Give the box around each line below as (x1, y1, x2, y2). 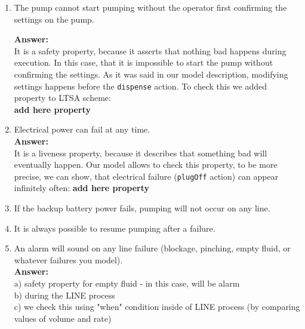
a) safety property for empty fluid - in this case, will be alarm (14, 277, 240, 289)
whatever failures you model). (14, 253, 123, 266)
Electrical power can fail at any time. (14, 123, 150, 136)
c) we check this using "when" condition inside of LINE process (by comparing (14, 300, 300, 313)
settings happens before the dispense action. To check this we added (14, 79, 267, 92)
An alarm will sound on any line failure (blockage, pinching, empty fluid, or (14, 242, 291, 254)
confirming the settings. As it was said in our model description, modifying (14, 67, 288, 80)
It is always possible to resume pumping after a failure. (14, 222, 215, 234)
